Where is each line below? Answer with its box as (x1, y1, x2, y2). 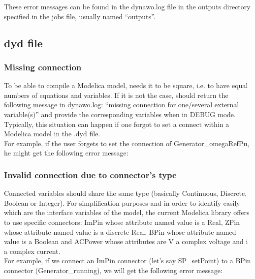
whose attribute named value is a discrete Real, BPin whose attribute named (4, 226, 236, 237)
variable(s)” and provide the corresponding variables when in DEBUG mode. (4, 109, 236, 119)
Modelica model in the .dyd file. (4, 128, 100, 139)
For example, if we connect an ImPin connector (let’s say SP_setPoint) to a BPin (4, 255, 251, 266)
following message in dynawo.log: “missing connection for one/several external (4, 99, 239, 110)
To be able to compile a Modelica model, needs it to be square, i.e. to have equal (4, 80, 248, 91)
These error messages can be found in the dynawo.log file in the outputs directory (4, 1, 251, 11)
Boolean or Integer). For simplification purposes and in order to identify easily (4, 197, 240, 208)
